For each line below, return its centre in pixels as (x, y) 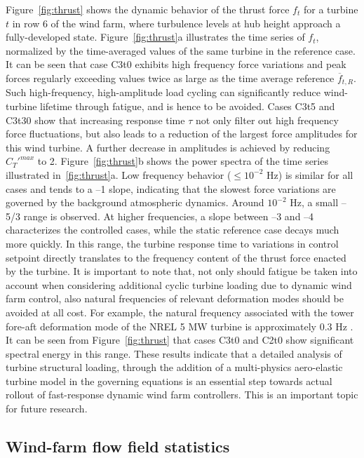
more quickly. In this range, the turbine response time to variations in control (172, 243)
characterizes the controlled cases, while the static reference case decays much (173, 230)
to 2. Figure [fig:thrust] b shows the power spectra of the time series (183, 161)
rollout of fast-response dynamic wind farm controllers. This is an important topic (182, 395)
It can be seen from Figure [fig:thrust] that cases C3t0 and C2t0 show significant (180, 340)
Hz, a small (314, 202)
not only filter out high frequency (267, 120)
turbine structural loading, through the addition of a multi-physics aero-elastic (174, 367)
